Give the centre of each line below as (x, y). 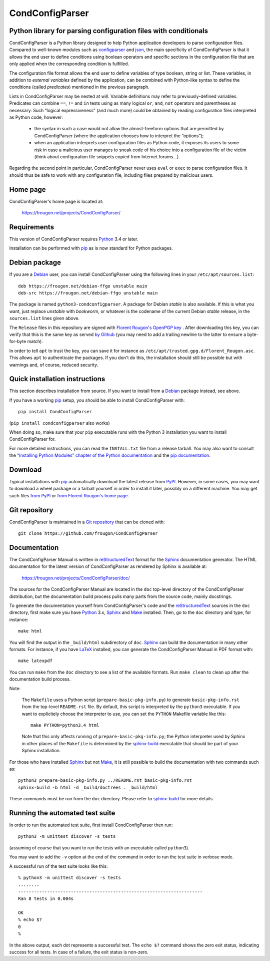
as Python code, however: (36, 117)
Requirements (32, 227)
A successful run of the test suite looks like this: (58, 866)
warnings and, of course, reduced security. (54, 365)
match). (35, 342)
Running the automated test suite (62, 813)
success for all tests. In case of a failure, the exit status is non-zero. (79, 952)
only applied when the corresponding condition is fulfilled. (69, 64)
